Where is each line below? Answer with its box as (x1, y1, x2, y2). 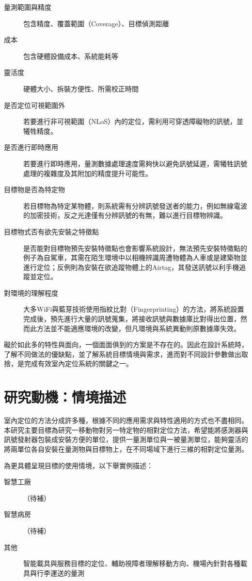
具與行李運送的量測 (23, 567, 84, 578)
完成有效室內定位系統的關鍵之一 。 (24, 358, 133, 369)
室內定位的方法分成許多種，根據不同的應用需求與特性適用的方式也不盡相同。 (4, 415, 248, 425)
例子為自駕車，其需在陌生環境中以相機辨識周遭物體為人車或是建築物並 (23, 252, 247, 263)
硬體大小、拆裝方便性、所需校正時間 (23, 83, 139, 93)
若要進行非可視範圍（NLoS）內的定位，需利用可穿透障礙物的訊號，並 (23, 116, 244, 126)
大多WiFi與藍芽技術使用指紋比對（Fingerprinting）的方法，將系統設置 (23, 304, 244, 314)
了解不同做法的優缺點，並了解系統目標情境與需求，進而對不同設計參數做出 (4, 349, 241, 359)
